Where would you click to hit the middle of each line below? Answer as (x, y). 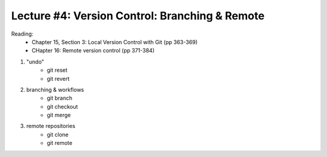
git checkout (62, 106)
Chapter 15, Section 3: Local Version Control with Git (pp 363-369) (115, 42)
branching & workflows (55, 89)
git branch (60, 98)
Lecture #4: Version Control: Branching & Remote (138, 16)
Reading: (22, 34)
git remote (60, 143)
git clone (58, 134)
